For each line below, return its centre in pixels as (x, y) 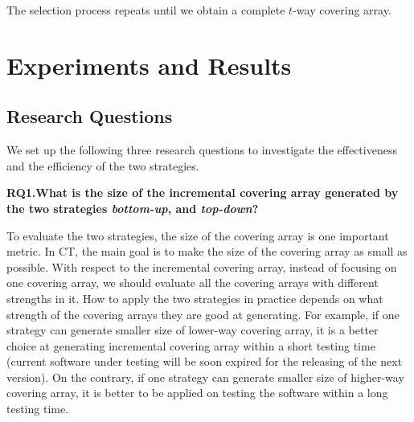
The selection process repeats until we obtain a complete (146, 10)
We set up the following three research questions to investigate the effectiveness (202, 150)
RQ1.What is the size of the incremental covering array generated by (203, 193)
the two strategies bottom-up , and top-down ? (133, 208)
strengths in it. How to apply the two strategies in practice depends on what (195, 298)
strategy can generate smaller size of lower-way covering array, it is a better (193, 330)
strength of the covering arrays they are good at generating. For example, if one (203, 314)
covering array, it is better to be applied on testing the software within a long (197, 393)
